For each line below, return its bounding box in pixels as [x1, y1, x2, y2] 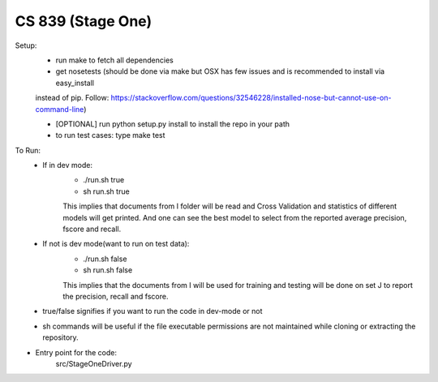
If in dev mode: [42, 161, 93, 170]
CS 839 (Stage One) [15, 12, 152, 30]
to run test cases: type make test [55, 131, 165, 140]
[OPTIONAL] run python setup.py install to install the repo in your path [55, 118, 290, 129]
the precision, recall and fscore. [62, 291, 169, 301]
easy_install [55, 78, 95, 88]
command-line [35, 104, 84, 114]
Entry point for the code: [35, 347, 118, 357]
